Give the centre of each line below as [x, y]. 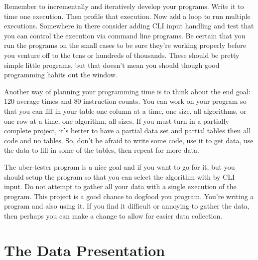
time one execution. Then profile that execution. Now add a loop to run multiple [127, 16]
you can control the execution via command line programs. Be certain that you [125, 35]
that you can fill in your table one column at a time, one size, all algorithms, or [125, 111]
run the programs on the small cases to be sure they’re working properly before [125, 45]
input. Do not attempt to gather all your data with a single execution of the [120, 186]
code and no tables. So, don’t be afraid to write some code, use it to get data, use [129, 140]
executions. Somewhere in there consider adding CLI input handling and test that [129, 26]
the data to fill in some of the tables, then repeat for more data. [102, 150]
